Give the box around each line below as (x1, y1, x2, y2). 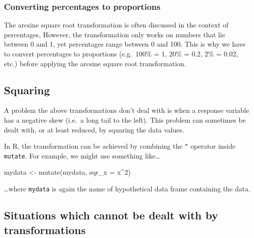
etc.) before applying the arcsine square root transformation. (4, 58, 186, 68)
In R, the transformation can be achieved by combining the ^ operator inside (4, 141, 236, 151)
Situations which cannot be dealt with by (4, 208, 218, 223)
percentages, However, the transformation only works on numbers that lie (4, 29, 226, 39)
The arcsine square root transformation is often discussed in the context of (4, 20, 228, 30)
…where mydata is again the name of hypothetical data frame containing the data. (4, 184, 251, 194)
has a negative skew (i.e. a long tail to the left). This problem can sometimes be (4, 114, 246, 125)
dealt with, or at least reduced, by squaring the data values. (4, 124, 184, 134)
